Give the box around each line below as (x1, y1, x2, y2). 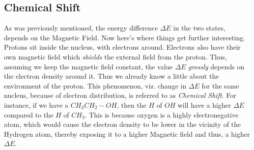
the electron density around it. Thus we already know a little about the (4, 71, 219, 81)
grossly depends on (188, 61, 245, 71)
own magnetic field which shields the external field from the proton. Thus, (4, 51, 227, 61)
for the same (201, 80, 239, 90)
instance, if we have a (4, 99, 69, 110)
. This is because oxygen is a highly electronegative (85, 109, 239, 120)
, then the (116, 99, 146, 110)
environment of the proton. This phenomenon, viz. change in (4, 80, 187, 90)
